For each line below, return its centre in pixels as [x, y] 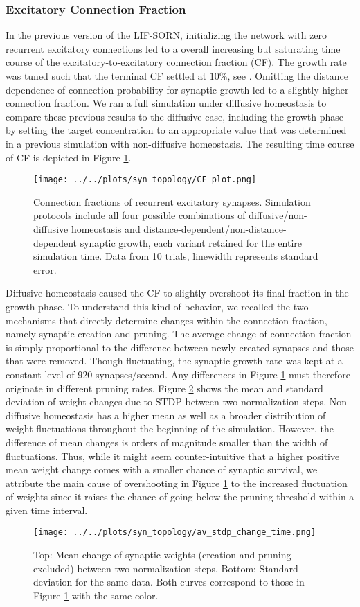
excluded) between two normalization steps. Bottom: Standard [166, 568]
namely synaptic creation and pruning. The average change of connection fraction [179, 334]
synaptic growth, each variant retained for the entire [191, 242]
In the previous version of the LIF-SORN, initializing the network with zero [166, 35]
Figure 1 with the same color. [96, 595]
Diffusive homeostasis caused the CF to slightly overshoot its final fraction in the [177, 293]
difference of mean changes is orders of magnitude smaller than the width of [167, 442]
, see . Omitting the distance [288, 76]
